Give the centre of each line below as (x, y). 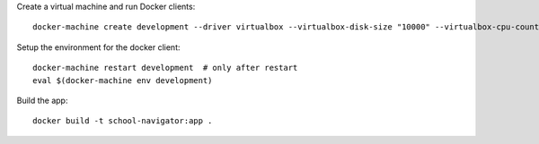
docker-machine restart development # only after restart (165, 68)
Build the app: (42, 100)
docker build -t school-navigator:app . (123, 121)
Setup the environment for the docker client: (98, 47)
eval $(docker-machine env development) (123, 80)
